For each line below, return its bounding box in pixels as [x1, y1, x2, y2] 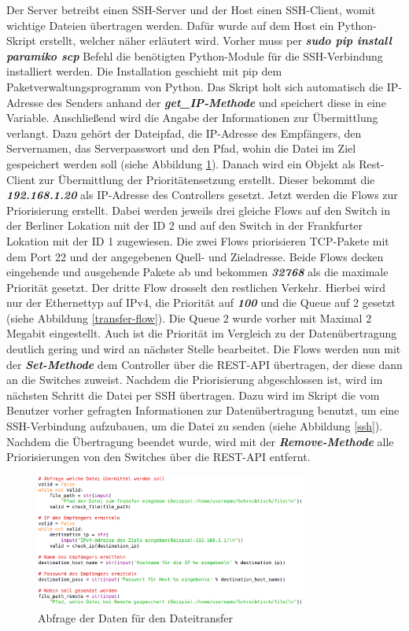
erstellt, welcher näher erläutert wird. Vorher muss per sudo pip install [39, 32, 392, 49]
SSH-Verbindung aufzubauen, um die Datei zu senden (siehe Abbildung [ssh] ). [6, 418, 383, 434]
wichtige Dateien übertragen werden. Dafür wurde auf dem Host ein [6, 17, 334, 33]
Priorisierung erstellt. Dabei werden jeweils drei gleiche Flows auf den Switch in [6, 201, 391, 218]
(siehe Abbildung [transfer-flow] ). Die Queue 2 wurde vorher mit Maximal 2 [6, 309, 372, 326]
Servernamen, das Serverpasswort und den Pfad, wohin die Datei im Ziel [6, 140, 356, 157]
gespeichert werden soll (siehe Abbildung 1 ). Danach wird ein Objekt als [6, 155, 356, 172]
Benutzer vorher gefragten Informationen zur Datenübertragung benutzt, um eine [6, 402, 400, 419]
